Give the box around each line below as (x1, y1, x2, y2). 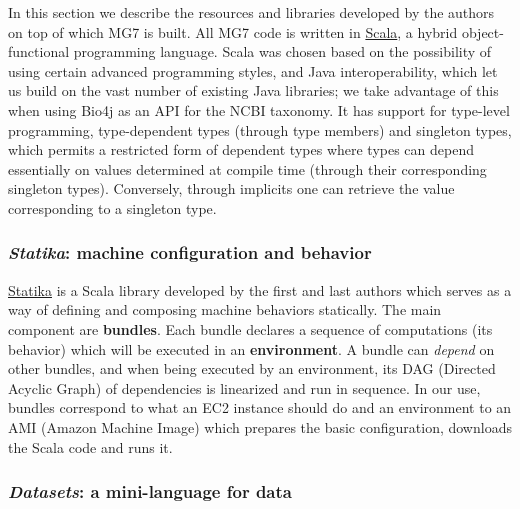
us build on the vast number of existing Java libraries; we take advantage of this (8, 80, 499, 101)
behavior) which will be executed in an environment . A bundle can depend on (8, 338, 495, 359)
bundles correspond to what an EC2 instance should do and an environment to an (8, 397, 512, 418)
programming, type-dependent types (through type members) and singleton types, (8, 119, 512, 140)
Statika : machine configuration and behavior (8, 240, 372, 265)
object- (461, 21, 504, 42)
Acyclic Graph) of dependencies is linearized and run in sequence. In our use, (8, 377, 481, 398)
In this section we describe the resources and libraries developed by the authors (8, 2, 495, 22)
